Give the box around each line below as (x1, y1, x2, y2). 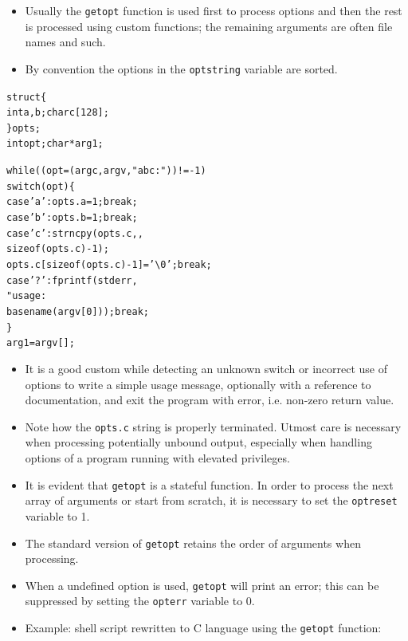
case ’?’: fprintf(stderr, (6, 274, 138, 286)
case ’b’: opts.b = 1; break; (6, 212, 138, 224)
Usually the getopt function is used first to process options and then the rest (25, 2, 402, 18)
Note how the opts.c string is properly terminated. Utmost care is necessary (25, 418, 402, 435)
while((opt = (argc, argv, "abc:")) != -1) (6, 165, 206, 177)
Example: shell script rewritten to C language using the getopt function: (25, 619, 382, 636)
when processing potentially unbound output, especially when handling (25, 434, 372, 450)
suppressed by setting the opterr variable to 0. (25, 592, 255, 609)
